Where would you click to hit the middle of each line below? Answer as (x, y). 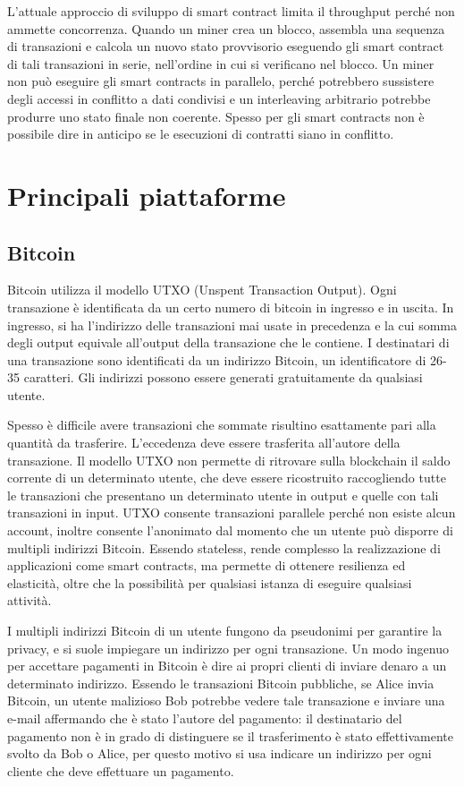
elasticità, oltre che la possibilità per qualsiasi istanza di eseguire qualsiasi (210, 582)
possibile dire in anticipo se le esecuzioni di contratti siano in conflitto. (201, 134)
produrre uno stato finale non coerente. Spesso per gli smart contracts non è (216, 116)
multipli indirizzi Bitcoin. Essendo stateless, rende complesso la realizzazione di (224, 547)
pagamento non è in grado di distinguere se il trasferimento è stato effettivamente (230, 735)
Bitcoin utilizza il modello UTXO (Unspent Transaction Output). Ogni (202, 290)
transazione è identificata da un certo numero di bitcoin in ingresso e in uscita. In (231, 307)
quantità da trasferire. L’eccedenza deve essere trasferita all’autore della (204, 443)
